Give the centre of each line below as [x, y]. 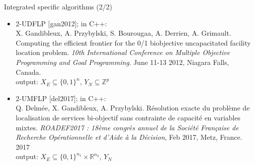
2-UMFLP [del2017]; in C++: [61, 98]
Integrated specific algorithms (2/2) [58, 6]
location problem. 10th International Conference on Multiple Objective [123, 52]
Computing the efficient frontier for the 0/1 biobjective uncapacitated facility [133, 42]
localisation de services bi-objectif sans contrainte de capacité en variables [128, 117]
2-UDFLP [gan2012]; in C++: [61, 23]
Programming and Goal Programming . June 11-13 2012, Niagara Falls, [122, 62]
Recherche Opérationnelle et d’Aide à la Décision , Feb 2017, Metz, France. [129, 137]
